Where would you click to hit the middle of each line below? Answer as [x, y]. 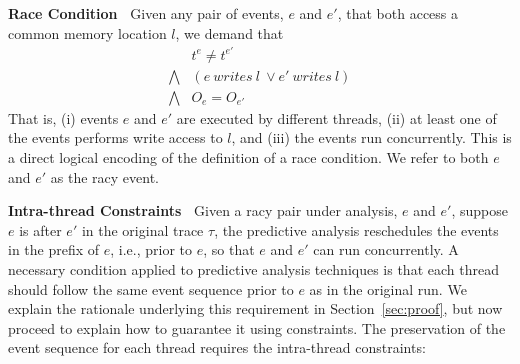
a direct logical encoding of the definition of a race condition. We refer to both [248, 156]
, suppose [479, 210]
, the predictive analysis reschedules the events [356, 229]
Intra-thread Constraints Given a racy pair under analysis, [203, 210]
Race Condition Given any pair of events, [146, 13]
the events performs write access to [115, 137]
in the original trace [142, 229]
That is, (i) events [63, 117]
